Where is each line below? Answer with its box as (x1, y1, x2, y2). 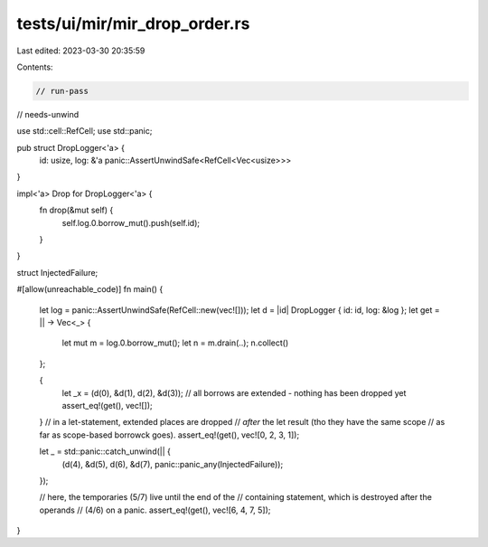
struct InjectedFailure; (16, 267, 99, 278)
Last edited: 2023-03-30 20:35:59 (16, 45, 145, 56)
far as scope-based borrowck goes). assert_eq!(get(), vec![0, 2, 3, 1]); (39, 429, 300, 440)
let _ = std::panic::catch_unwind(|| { (39, 446, 172, 457)
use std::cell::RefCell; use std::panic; (16, 126, 153, 137)
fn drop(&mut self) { (39, 204, 114, 216)
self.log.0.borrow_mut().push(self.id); (61, 217, 201, 228)
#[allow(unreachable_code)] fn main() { (16, 284, 164, 295)
